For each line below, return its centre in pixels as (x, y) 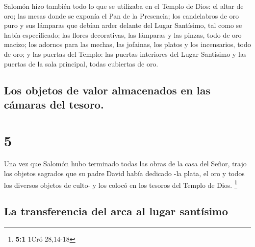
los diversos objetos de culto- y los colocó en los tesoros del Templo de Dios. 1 (121, 184)
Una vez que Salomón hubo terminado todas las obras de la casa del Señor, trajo (125, 164)
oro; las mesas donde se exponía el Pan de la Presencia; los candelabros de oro (121, 15)
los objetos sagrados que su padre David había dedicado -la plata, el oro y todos (124, 173)
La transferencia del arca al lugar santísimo (116, 211)
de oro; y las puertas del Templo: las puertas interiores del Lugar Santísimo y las (125, 54)
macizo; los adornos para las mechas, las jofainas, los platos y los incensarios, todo (127, 44)
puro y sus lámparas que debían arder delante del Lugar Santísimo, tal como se (123, 25)
